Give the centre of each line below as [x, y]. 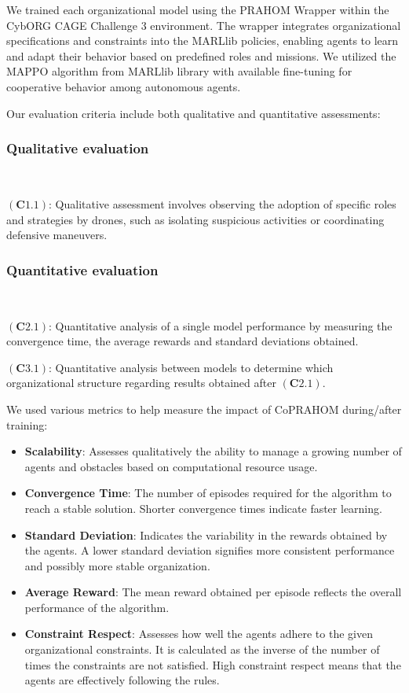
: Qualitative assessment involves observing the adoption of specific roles [223, 203]
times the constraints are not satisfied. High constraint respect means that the [213, 664]
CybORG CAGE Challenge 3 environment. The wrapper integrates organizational [204, 25]
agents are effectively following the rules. [122, 680]
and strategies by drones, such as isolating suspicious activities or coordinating [195, 219]
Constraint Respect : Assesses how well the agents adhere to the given [199, 634]
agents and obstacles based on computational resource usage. [171, 466]
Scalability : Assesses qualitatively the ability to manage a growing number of [213, 451]
